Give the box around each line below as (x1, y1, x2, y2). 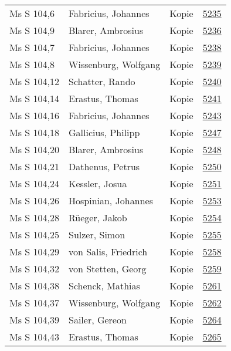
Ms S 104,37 (9, 296, 59, 309)
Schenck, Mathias (68, 279, 140, 292)
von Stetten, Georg (68, 262, 147, 275)
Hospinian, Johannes (68, 194, 153, 207)
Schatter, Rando (68, 75, 135, 88)
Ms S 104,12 (9, 75, 59, 88)
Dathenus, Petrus (68, 160, 140, 173)
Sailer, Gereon (68, 313, 127, 326)
